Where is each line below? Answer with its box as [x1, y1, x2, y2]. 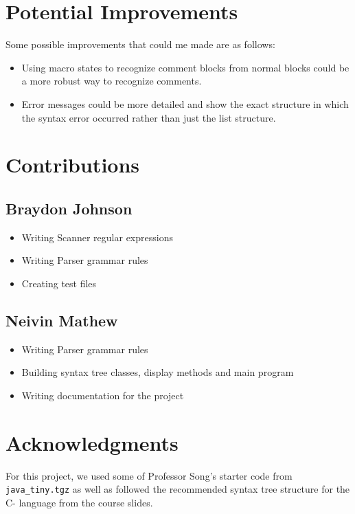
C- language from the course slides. [5, 495, 153, 509]
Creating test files [21, 276, 97, 290]
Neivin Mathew [5, 309, 118, 331]
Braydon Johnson [5, 197, 133, 219]
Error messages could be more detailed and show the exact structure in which [21, 96, 349, 111]
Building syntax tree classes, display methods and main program [21, 365, 294, 379]
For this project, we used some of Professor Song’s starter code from [5, 468, 293, 482]
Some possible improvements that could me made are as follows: [5, 37, 275, 52]
